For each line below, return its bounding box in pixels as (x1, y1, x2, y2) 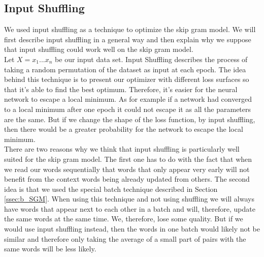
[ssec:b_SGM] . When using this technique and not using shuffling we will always (4, 193, 254, 204)
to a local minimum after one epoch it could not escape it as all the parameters (4, 103, 251, 114)
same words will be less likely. (4, 243, 96, 254)
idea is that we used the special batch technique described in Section (4, 183, 218, 194)
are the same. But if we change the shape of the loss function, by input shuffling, (4, 113, 255, 124)
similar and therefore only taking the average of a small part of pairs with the (4, 233, 246, 244)
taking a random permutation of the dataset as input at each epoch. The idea (4, 64, 246, 74)
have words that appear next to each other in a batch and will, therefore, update (4, 203, 255, 214)
